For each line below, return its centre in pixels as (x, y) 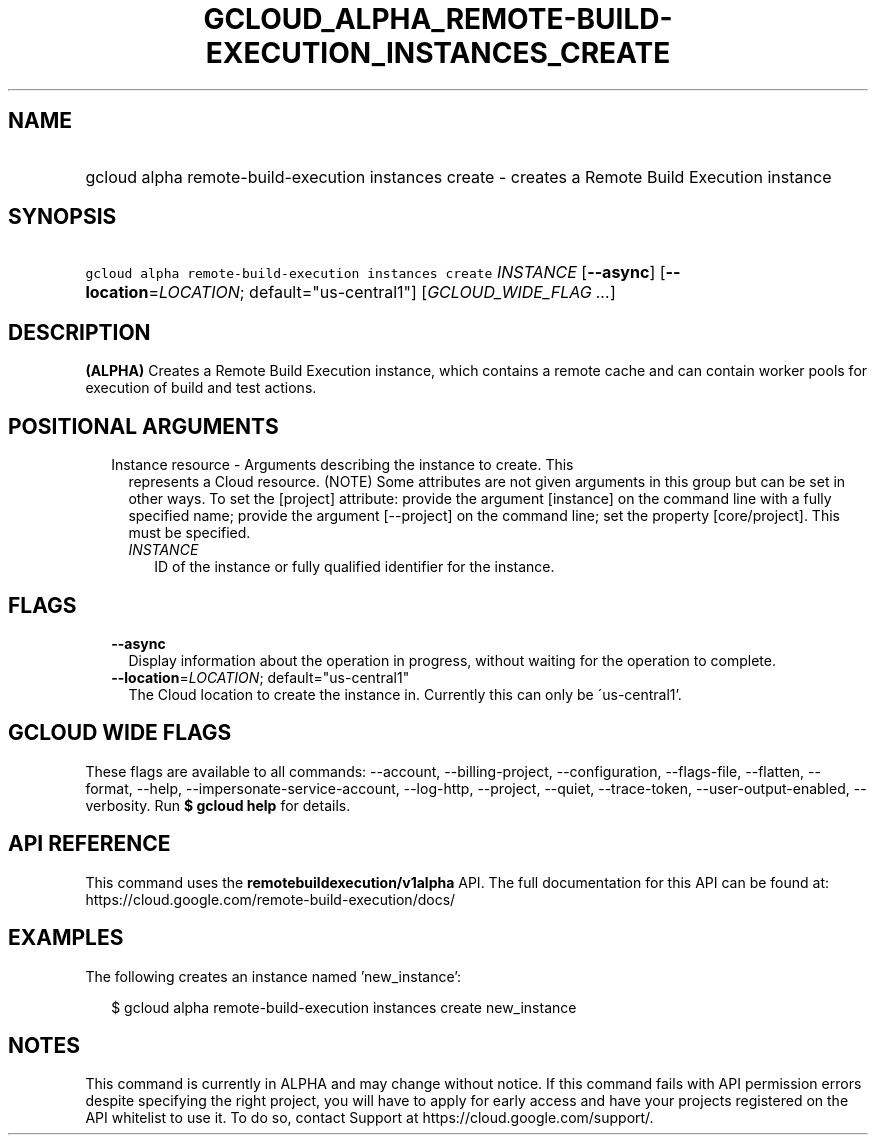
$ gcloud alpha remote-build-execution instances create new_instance (344, 1007)
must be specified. (189, 533)
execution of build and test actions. (201, 388)
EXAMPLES (66, 938)
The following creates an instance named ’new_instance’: (273, 976)
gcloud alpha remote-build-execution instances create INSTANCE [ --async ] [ (375, 272)
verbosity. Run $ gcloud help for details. (218, 805)
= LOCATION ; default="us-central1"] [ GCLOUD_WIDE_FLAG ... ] (382, 292)
